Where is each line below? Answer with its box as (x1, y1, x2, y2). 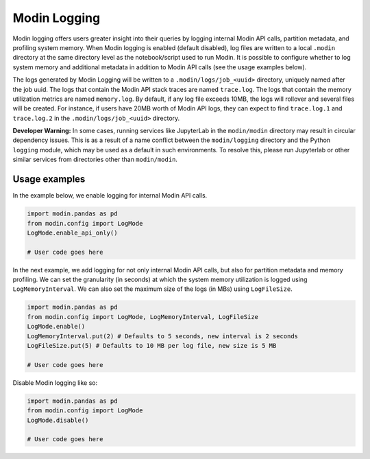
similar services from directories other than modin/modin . (12, 155, 178, 164)
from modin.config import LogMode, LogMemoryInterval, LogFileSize (27, 313, 259, 320)
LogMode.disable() (27, 416, 89, 424)
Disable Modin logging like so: (12, 378, 98, 387)
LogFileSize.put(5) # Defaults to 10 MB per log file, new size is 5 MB (27, 342, 277, 349)
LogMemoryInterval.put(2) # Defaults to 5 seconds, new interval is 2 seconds (27, 332, 298, 340)
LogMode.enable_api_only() (27, 228, 118, 237)
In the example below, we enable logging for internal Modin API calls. (12, 191, 208, 200)
